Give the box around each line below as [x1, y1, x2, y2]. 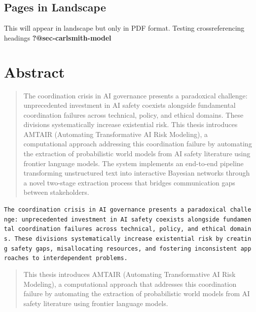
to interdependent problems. [32, 255, 128, 262]
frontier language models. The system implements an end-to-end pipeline [23, 158, 244, 168]
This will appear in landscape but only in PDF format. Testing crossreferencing [4, 23, 245, 33]
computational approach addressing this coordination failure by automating [23, 138, 252, 149]
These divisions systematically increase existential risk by [14, 235, 223, 243]
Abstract [4, 61, 65, 82]
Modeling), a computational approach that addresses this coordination [23, 278, 237, 289]
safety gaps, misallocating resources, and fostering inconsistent [11, 245, 237, 252]
